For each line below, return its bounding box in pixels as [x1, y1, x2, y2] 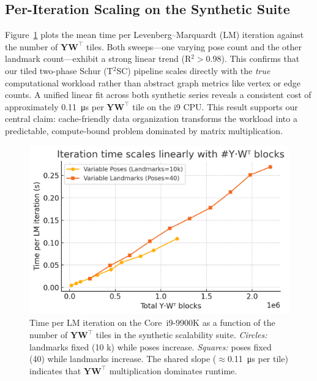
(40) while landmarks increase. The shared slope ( [29, 352, 217, 365]
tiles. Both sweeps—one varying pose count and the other [86, 40, 302, 53]
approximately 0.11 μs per [5, 100, 104, 113]
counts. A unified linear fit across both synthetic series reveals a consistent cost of [5, 88, 311, 101]
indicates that [29, 364, 81, 377]
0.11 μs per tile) [227, 352, 288, 365]
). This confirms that [221, 52, 300, 65]
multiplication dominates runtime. [109, 364, 237, 377]
